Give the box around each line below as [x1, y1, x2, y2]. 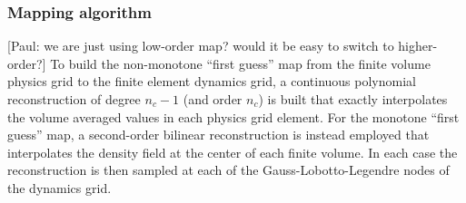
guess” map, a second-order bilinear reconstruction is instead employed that [7, 125, 430, 144]
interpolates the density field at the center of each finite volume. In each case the [7, 142, 458, 161]
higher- [398, 36, 438, 55]
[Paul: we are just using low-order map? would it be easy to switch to [7, 36, 394, 55]
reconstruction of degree [7, 90, 141, 108]
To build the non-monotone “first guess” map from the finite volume [50, 53, 431, 72]
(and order [183, 90, 243, 108]
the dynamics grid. [7, 178, 112, 197]
